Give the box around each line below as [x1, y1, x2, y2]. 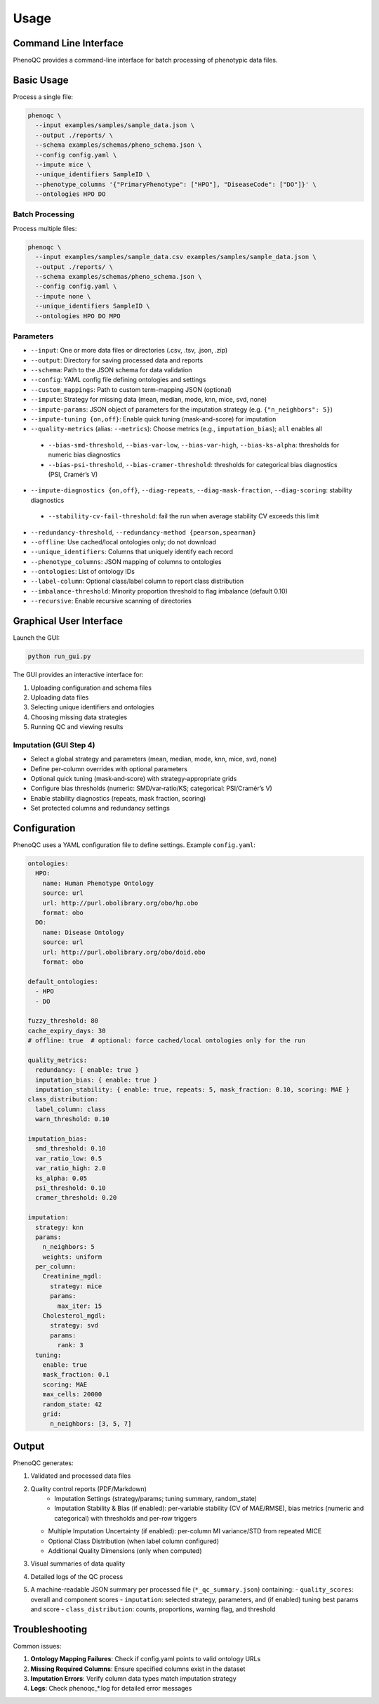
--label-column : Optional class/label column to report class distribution [30, 577, 244, 586]
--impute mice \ [35, 160, 91, 169]
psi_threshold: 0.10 [35, 1184, 106, 1192]
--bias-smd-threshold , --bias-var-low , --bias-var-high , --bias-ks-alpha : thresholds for [48, 440, 340, 449]
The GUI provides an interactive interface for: [13, 671, 144, 679]
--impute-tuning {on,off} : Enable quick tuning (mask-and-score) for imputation [30, 415, 277, 423]
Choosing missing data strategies [30, 713, 128, 721]
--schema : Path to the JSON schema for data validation [30, 366, 192, 374]
